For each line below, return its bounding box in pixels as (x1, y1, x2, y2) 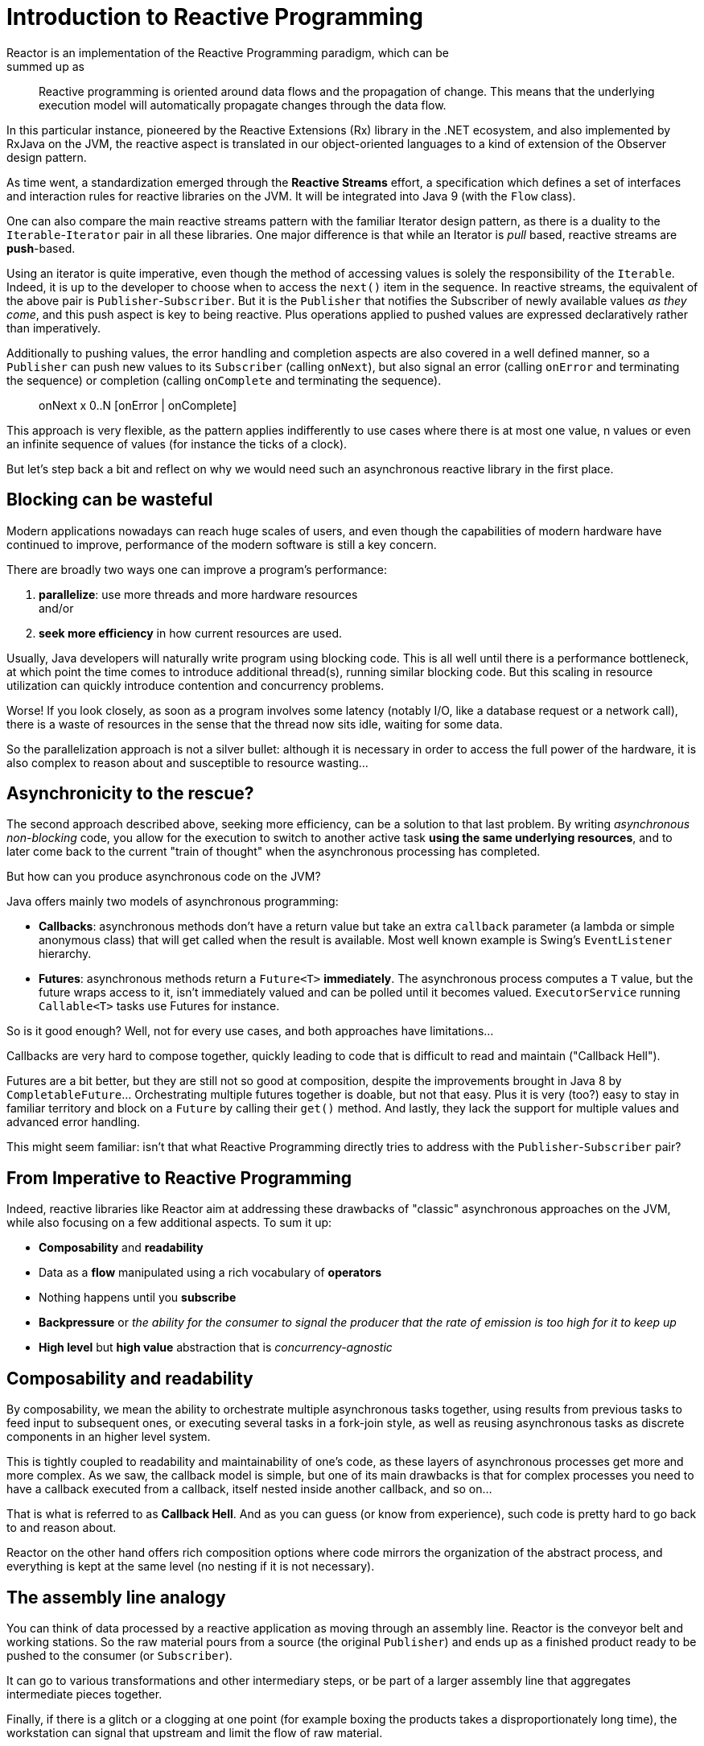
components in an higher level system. (6, 1430, 211, 1444)
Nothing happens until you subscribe (39, 1290, 237, 1305)
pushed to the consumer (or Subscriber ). (6, 1648, 233, 1662)
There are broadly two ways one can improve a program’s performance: (6, 562, 388, 576)
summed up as (6, 59, 84, 73)
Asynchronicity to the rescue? (6, 783, 254, 804)
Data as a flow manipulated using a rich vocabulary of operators (39, 1265, 382, 1280)
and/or (39, 601, 74, 615)
